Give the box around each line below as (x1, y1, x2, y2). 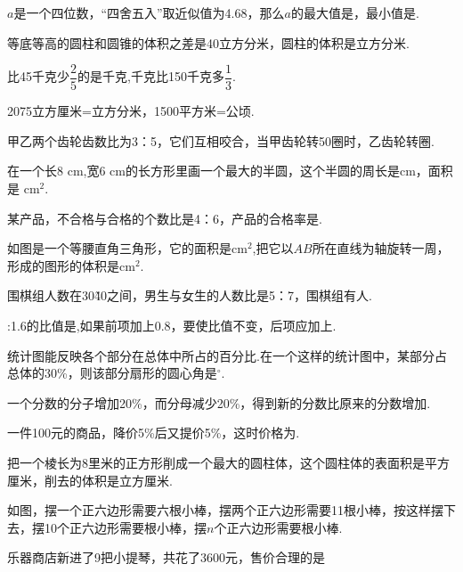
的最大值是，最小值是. (290, 4, 419, 21)
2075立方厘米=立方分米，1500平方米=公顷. (7, 102, 255, 120)
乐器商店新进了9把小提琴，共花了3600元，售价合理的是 (7, 548, 325, 567)
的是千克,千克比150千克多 (77, 67, 224, 86)
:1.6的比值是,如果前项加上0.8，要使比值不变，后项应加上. (7, 316, 337, 334)
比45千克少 (7, 67, 69, 86)
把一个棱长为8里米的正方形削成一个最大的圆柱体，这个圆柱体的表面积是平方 (7, 453, 450, 471)
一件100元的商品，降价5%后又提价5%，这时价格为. (7, 423, 300, 442)
